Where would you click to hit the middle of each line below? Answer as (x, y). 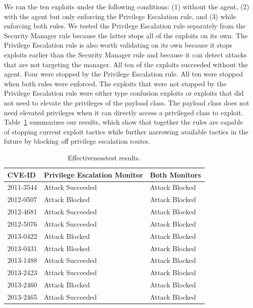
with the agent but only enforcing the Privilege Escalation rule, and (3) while (120, 16)
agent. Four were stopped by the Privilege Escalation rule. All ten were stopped (124, 74)
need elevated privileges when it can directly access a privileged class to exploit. (124, 112)
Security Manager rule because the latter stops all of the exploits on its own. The (126, 35)
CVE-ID (22, 174)
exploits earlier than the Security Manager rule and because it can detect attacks (126, 54)
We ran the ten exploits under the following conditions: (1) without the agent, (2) (127, 6)
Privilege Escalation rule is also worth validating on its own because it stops (118, 45)
